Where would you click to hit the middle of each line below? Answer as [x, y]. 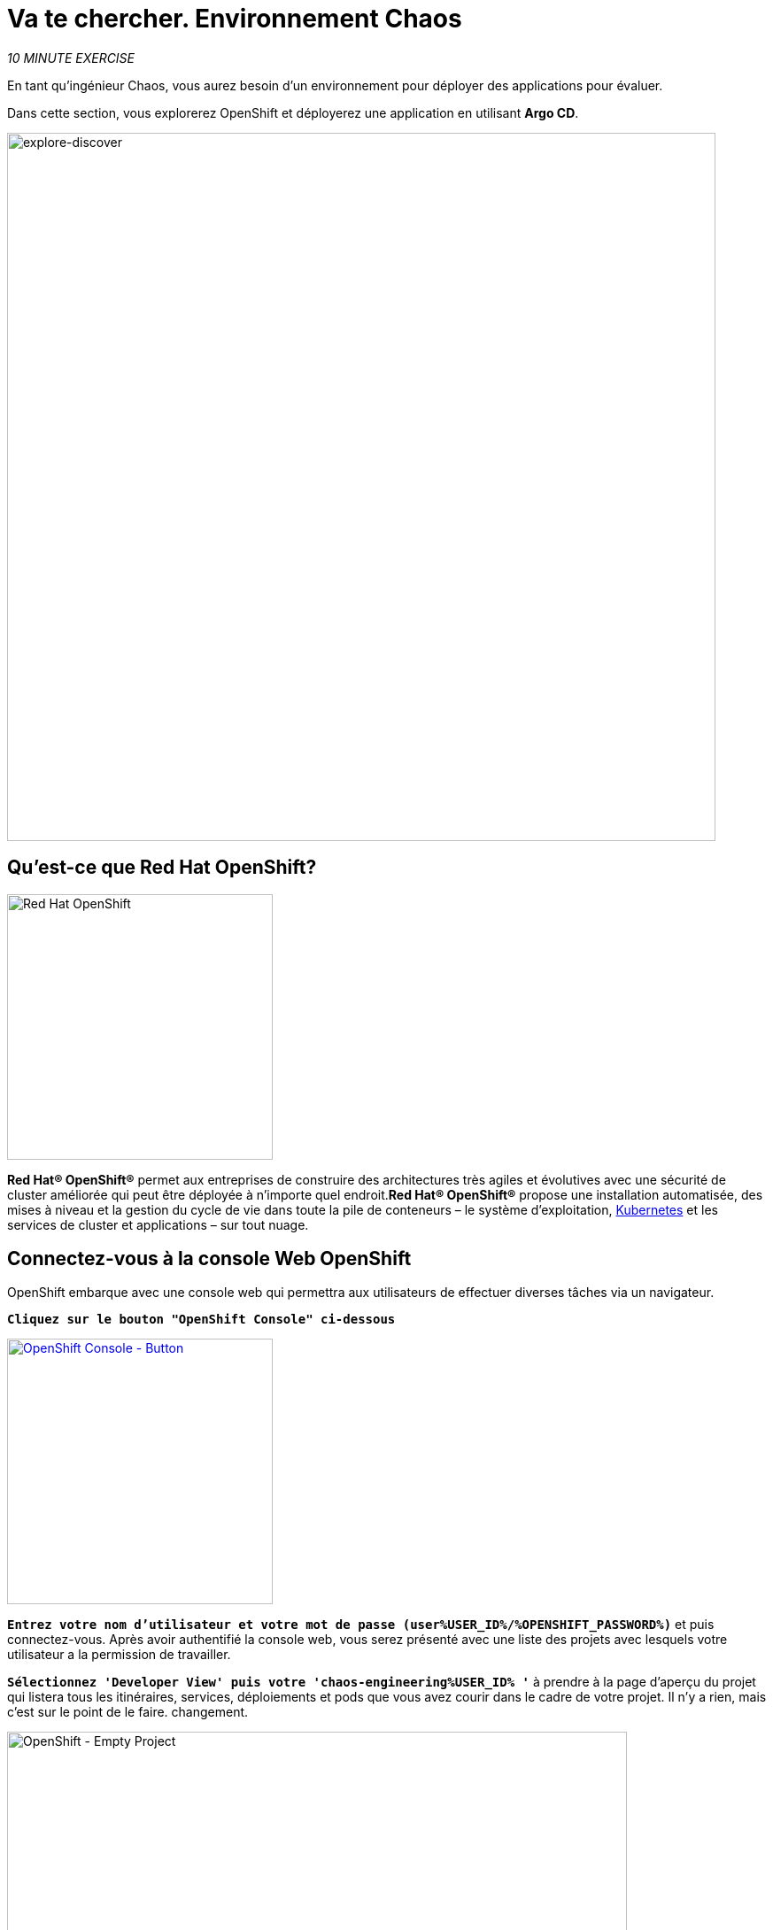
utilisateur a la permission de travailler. [119, 1655]
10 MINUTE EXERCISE [71, 58]
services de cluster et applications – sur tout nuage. [158, 1224]
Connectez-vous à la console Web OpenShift [209, 1259]
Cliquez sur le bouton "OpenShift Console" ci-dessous [201, 1320]
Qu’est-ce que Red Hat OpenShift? [162, 868]
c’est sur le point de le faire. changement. [128, 1712]
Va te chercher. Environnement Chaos [235, 19]
